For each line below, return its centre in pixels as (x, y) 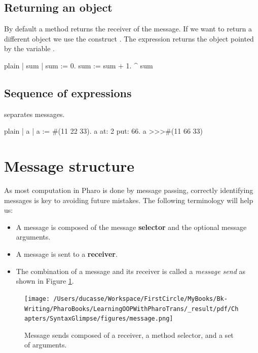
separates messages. (34, 114)
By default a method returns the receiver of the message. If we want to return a (128, 29)
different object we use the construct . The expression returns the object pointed (129, 38)
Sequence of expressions (68, 92)
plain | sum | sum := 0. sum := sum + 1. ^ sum (79, 65)
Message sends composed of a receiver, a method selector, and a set (129, 335)
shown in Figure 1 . (45, 281)
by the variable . (29, 48)
